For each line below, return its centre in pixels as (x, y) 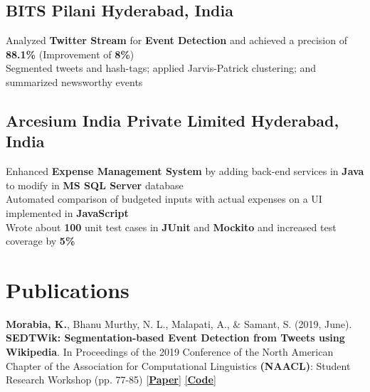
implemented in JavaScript (67, 212)
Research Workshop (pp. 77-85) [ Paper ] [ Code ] (111, 380)
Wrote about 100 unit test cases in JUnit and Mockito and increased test (171, 227)
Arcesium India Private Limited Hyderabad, (173, 120)
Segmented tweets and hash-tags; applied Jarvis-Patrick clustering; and (161, 68)
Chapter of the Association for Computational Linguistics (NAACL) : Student (178, 365)
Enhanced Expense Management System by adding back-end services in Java (185, 171)
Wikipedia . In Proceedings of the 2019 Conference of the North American (170, 352)
